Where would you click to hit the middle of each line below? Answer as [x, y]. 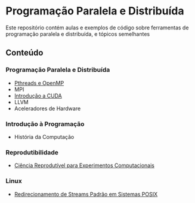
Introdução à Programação [45, 124]
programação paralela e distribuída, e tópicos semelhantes [78, 34]
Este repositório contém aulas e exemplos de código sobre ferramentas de [97, 28]
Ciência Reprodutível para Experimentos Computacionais [84, 165]
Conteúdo [24, 53]
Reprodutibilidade [32, 152]
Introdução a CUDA [38, 96]
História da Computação [44, 137]
